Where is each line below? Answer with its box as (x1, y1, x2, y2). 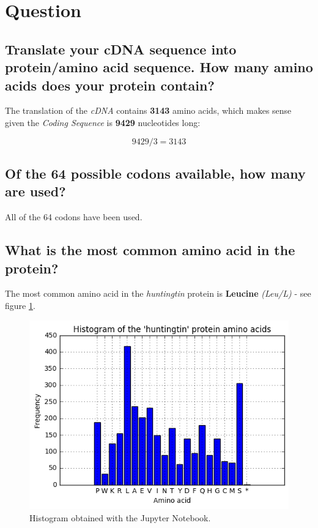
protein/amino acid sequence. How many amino (5, 58, 313, 76)
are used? (5, 182, 66, 201)
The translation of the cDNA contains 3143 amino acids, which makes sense (5, 104, 292, 117)
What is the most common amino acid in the (5, 240, 295, 259)
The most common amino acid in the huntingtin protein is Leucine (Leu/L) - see (5, 287, 311, 300)
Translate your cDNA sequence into (5, 39, 237, 58)
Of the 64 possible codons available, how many (5, 163, 306, 182)
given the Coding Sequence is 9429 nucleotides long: (5, 116, 201, 128)
